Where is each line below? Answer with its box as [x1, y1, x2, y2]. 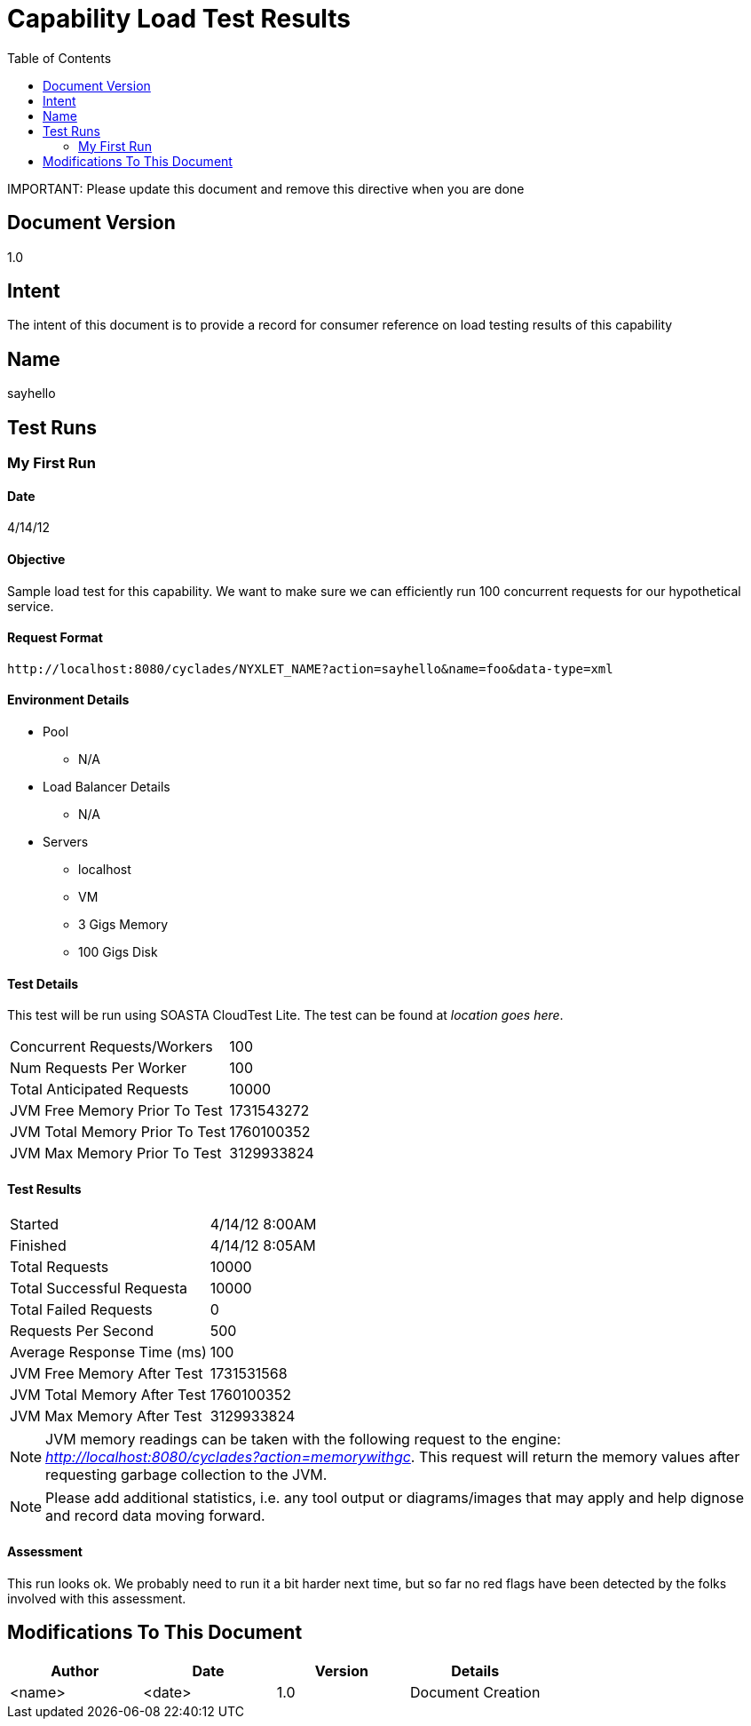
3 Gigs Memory [78, 917, 169, 932]
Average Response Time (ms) [10, 1343, 207, 1362]
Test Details [7, 975, 79, 991]
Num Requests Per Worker [10, 1059, 187, 1078]
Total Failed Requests [10, 1300, 153, 1319]
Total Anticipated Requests [10, 1080, 189, 1099]
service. [7, 598, 54, 614]
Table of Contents [7, 50, 112, 66]
